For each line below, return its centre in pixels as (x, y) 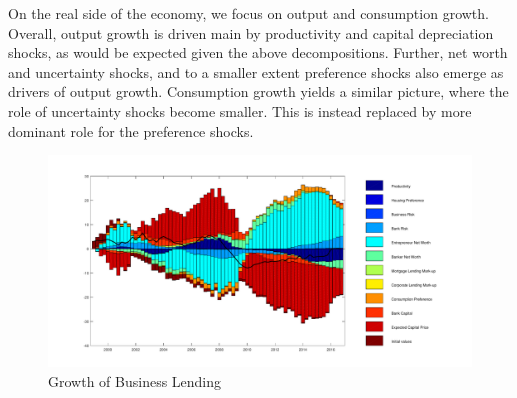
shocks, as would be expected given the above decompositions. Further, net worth (258, 52)
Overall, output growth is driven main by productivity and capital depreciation (251, 32)
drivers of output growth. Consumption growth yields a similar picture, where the (258, 91)
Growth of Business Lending (135, 380)
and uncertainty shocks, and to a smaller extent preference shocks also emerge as (256, 71)
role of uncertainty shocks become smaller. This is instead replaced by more (240, 110)
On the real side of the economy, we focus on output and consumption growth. (248, 13)
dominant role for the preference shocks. (131, 130)
